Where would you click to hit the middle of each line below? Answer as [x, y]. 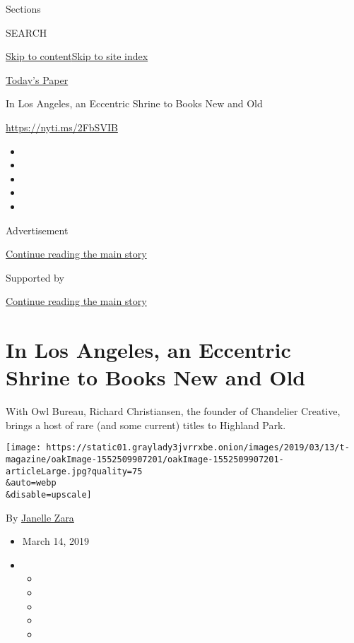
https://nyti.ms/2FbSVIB [62, 127]
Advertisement [37, 230]
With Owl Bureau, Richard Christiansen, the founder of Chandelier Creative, [173, 411]
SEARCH [26, 32]
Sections [23, 8]
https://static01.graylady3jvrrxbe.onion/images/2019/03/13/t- [198, 448]
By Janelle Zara [40, 517]
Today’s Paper [37, 79]
